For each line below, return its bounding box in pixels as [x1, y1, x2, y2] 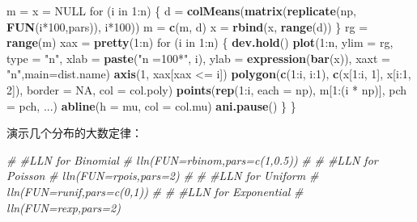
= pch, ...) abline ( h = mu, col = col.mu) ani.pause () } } [6, 97, 296, 114]
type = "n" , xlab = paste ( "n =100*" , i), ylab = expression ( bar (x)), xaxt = [6, 49, 390, 66]
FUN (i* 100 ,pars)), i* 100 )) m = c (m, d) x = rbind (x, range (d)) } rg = [6, 18, 368, 35]
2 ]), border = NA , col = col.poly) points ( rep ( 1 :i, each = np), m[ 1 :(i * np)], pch [6, 81, 407, 98]
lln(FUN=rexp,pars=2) [6, 199, 121, 216]
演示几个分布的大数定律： [6, 124, 143, 141]
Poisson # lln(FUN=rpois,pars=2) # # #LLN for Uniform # [6, 167, 319, 184]
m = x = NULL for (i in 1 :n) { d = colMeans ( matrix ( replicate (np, [6, 2, 356, 19]
